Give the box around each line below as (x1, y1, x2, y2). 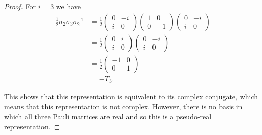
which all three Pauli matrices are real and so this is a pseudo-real (4, 111, 212, 122)
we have (56, 1, 81, 11)
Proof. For (4, 1, 36, 11)
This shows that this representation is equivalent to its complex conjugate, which (4, 91, 258, 102)
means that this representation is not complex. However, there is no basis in (4, 101, 243, 111)
